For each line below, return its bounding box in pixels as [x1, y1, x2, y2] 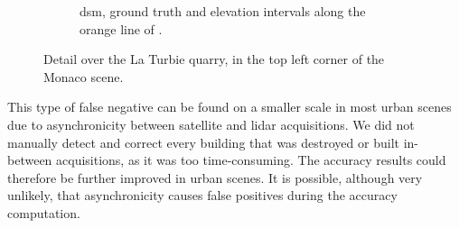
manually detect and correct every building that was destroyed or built [7, 132, 399, 151]
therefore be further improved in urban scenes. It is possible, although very [7, 168, 423, 187]
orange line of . [80, 19, 163, 38]
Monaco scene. [43, 67, 124, 86]
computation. [7, 203, 80, 222]
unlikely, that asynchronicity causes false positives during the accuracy [7, 186, 398, 205]
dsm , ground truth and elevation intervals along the [80, 2, 366, 20]
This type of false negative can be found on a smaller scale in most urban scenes [7, 97, 452, 116]
